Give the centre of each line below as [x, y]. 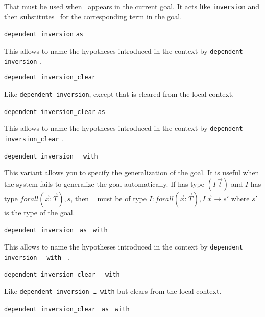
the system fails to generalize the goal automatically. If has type [104, 183]
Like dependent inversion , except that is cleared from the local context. [119, 93]
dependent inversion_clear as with [67, 309]
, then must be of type [109, 198]
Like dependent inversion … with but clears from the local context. [113, 291]
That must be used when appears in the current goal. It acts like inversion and [132, 6]
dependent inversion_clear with [62, 275]
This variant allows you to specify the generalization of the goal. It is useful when [132, 173]
